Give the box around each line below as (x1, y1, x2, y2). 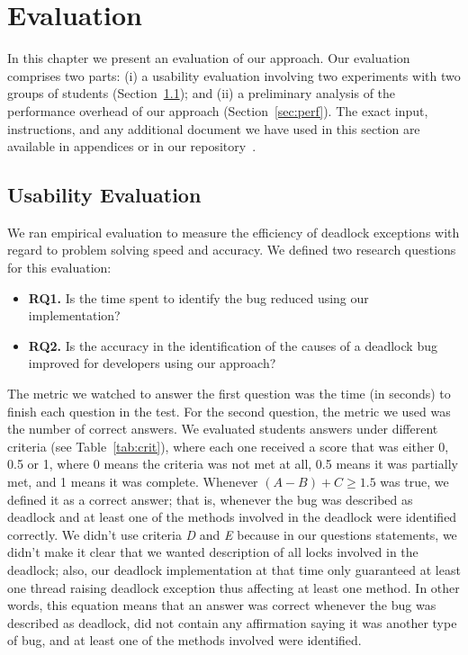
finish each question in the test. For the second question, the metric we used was (7, 401, 451, 420)
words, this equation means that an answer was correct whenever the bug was (7, 596, 436, 615)
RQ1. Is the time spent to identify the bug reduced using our (28, 288, 369, 307)
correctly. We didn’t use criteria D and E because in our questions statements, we (7, 525, 457, 543)
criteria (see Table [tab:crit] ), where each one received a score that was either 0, (7, 436, 449, 455)
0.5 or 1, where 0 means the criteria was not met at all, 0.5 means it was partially (7, 454, 458, 473)
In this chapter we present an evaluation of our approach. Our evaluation (7, 49, 410, 67)
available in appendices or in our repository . (7, 137, 256, 156)
